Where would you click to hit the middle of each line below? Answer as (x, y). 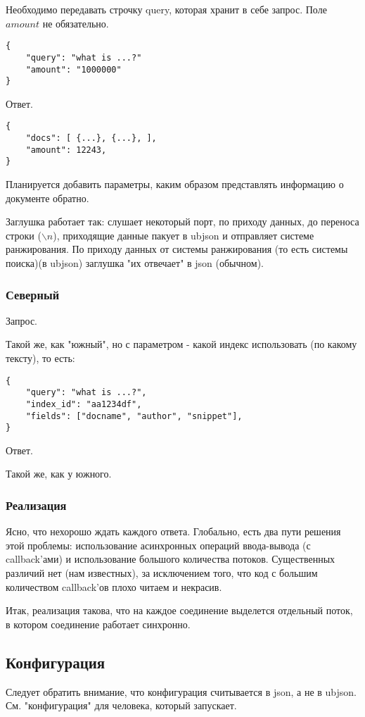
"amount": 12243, (66, 150)
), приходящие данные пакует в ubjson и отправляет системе (184, 235)
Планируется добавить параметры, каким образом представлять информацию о (175, 184)
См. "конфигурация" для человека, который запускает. (121, 705)
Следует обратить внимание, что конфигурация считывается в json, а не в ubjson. (181, 691)
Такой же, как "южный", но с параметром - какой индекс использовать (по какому (181, 344)
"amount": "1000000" (73, 69)
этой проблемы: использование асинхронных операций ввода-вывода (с (158, 545)
